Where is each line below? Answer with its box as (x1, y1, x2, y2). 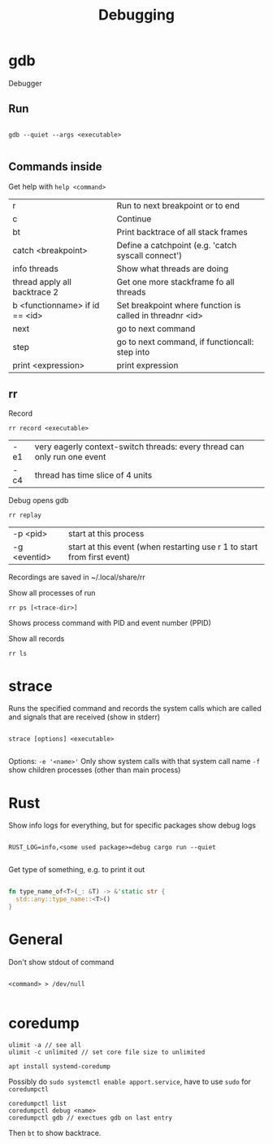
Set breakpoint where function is (116, 299, 241, 311)
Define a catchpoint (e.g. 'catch (116, 239, 237, 251)
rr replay (8, 511, 42, 520)
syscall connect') (116, 250, 183, 261)
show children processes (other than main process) (8, 765, 181, 775)
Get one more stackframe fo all (116, 276, 235, 287)
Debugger (8, 78, 42, 88)
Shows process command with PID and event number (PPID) (8, 618, 211, 628)
